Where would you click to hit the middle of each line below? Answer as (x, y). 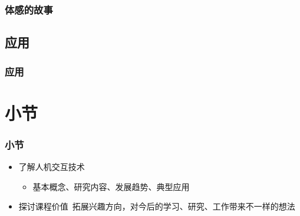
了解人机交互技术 (52, 167)
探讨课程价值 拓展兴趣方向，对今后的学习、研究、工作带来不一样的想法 (157, 206)
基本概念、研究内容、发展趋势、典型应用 (111, 186)
